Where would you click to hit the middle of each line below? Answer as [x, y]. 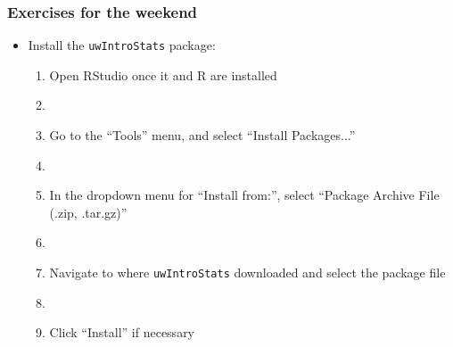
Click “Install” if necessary [122, 332]
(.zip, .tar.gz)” [88, 212]
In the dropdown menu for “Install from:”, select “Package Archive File [244, 195]
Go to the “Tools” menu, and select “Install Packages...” [202, 135]
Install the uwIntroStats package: [122, 45]
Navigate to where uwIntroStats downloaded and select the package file [247, 273]
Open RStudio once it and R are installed [163, 74]
